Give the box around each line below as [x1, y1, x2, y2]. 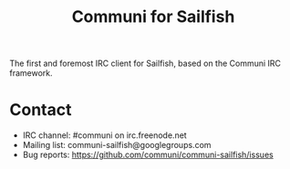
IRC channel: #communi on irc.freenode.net [22, 130, 187, 141]
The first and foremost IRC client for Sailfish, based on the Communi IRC [9, 58, 281, 69]
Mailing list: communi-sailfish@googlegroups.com [22, 140, 212, 151]
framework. [9, 68, 53, 79]
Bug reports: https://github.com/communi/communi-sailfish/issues [22, 149, 274, 161]
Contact [9, 100, 72, 121]
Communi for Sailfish [71, 6, 235, 27]
